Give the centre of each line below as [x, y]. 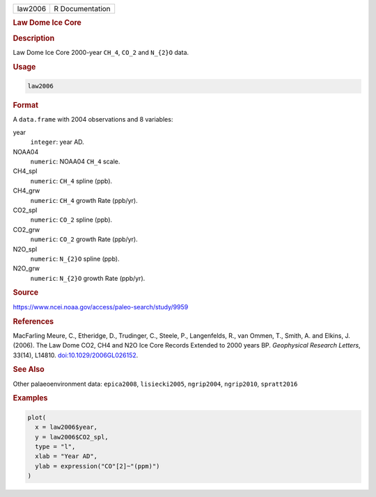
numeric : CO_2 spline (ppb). [71, 220]
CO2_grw [26, 229]
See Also [29, 370]
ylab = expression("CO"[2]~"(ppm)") [97, 466]
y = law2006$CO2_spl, [72, 437]
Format [25, 106]
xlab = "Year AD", [66, 456]
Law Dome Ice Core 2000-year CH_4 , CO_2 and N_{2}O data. [101, 52]
